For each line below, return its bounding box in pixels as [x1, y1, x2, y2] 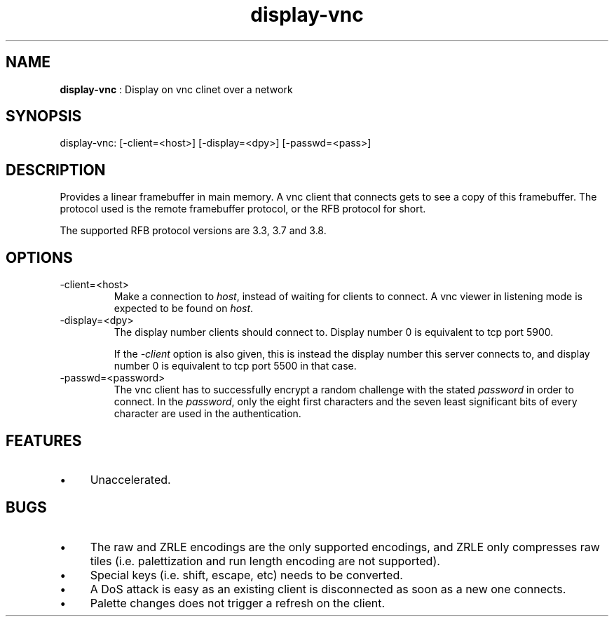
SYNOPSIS [6, 107, 82, 126]
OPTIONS [6, 248, 73, 266]
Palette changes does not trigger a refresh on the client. [90, 595, 386, 610]
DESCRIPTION [6, 161, 106, 179]
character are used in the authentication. [114, 407, 301, 420]
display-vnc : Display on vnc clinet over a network [60, 83, 293, 95]
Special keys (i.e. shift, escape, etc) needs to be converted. [90, 567, 403, 582]
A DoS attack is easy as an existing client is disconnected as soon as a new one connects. [90, 581, 566, 596]
